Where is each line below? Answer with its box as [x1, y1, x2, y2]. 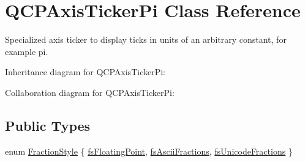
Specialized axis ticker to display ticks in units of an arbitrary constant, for [5, 33, 287, 46]
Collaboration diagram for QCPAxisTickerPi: [5, 86, 175, 98]
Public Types [5, 116, 91, 134]
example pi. [5, 45, 48, 57]
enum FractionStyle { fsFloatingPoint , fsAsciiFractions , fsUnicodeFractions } [5, 144, 293, 157]
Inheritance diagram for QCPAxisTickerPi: [5, 65, 165, 78]
